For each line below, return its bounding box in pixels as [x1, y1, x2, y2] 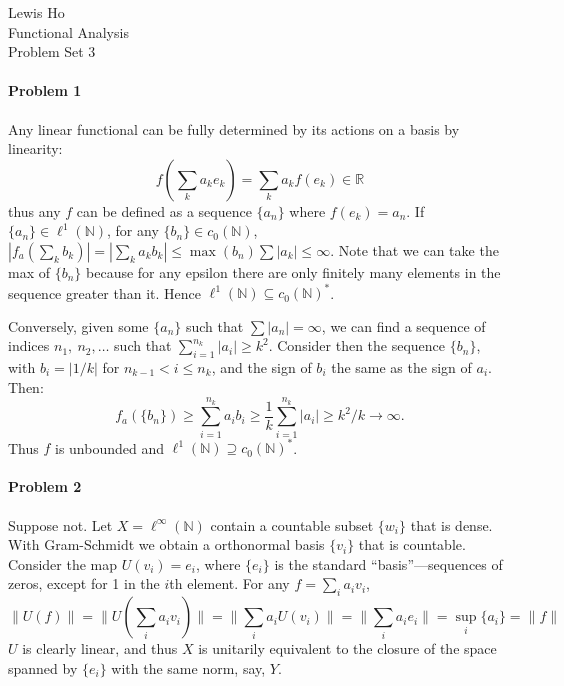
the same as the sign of [331, 357, 472, 378]
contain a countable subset [210, 514, 374, 535]
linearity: [8, 138, 63, 159]
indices [8, 335, 50, 356]
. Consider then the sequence [268, 335, 446, 356]
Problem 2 [8, 476, 82, 497]
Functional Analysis [8, 21, 129, 42]
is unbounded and [55, 437, 165, 458]
